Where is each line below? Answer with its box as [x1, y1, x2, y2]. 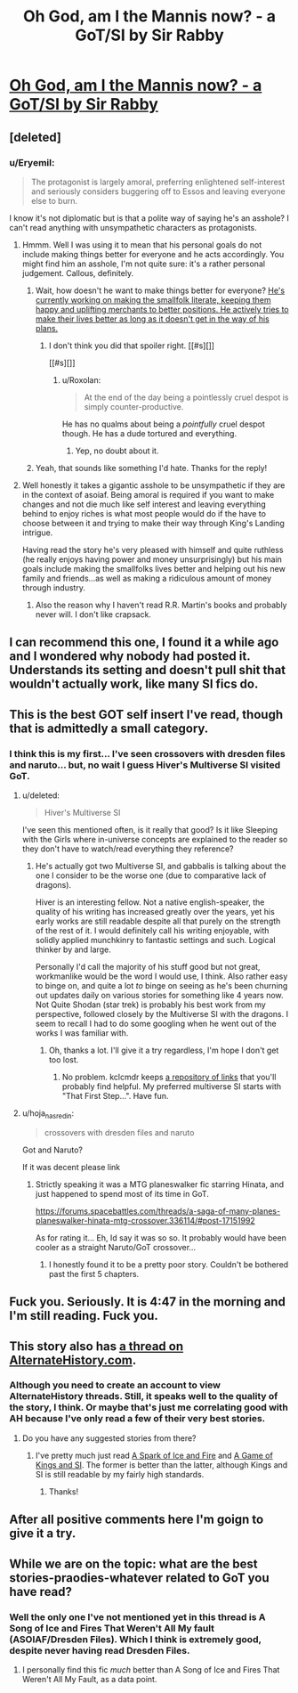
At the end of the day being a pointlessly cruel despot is [84, 392, 289, 403]
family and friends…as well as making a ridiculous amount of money [21, 573, 272, 583]
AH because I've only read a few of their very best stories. [9, 1412, 266, 1425]
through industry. [21, 582, 86, 593]
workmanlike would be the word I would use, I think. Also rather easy [35, 971, 288, 981]
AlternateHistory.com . [9, 1352, 137, 1368]
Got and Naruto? [21, 1144, 83, 1155]
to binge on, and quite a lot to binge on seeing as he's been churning [35, 980, 288, 990]
